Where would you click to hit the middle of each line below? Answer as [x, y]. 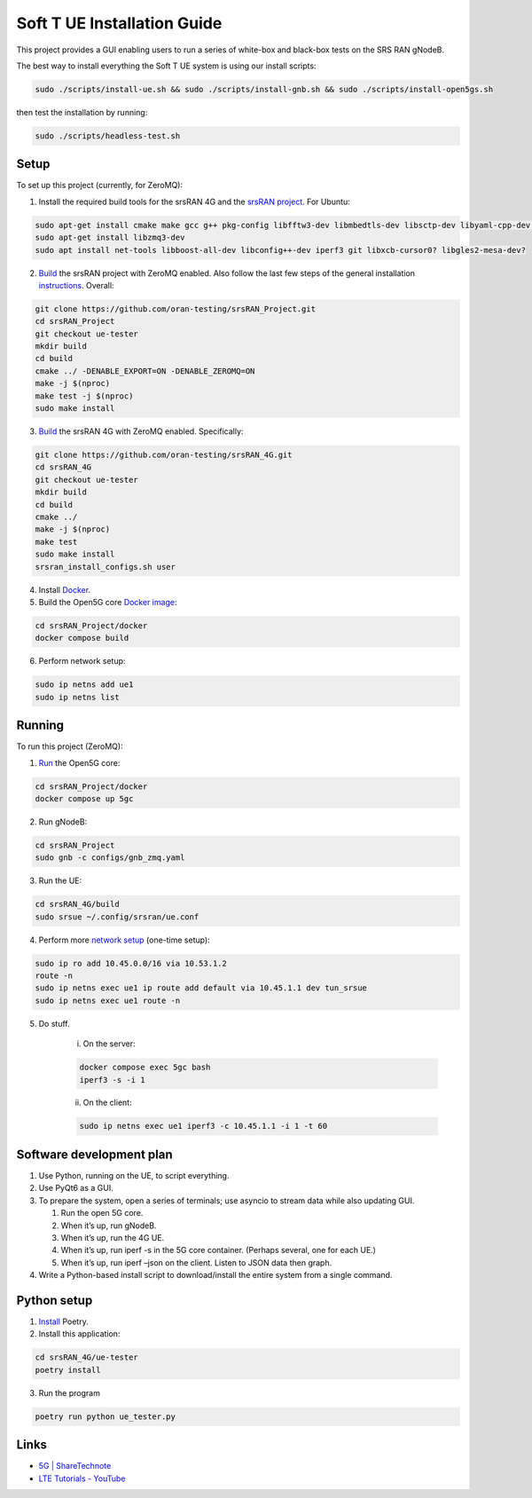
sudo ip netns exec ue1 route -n [108, 1000]
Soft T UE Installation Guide [119, 23]
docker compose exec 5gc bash [145, 1068]
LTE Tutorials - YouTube [82, 1478]
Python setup [55, 1300]
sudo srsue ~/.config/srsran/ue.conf [117, 917]
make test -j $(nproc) [84, 396]
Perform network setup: [82, 661]
